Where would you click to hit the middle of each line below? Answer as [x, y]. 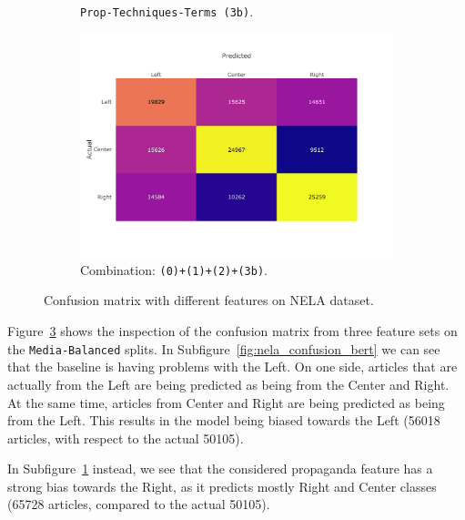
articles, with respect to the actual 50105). [126, 438]
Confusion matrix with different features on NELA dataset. [209, 300]
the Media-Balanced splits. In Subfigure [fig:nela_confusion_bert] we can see [224, 348]
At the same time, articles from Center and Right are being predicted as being [226, 402]
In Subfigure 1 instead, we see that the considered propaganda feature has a [220, 469]
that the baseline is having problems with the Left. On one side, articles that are [232, 367]
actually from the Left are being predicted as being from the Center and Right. [228, 384]
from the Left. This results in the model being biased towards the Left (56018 [224, 420]
